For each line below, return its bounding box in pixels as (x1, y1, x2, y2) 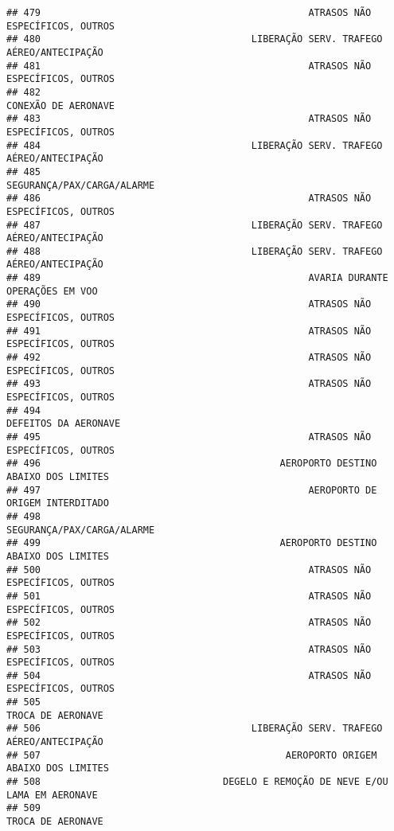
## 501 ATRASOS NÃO (6, 590, 372, 602)
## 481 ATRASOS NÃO (6, 60, 372, 72)
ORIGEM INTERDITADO (6, 497, 109, 509)
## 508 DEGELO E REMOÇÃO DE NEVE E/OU (6, 776, 388, 788)
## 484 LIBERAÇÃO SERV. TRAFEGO (6, 139, 383, 151)
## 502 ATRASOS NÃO (6, 617, 372, 629)
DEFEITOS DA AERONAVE (6, 418, 121, 430)
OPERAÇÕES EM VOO (6, 285, 98, 297)
